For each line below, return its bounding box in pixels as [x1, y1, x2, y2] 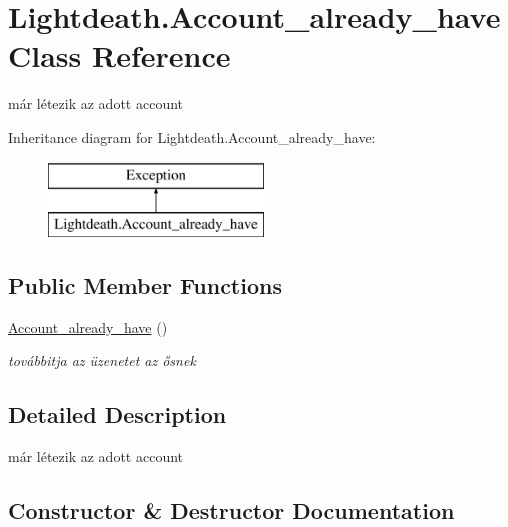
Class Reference [8, 35, 231, 76]
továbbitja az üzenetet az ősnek [8, 350, 196, 371]
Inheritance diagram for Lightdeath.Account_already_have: [8, 126, 376, 147]
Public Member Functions [8, 270, 282, 301]
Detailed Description [8, 399, 227, 430]
